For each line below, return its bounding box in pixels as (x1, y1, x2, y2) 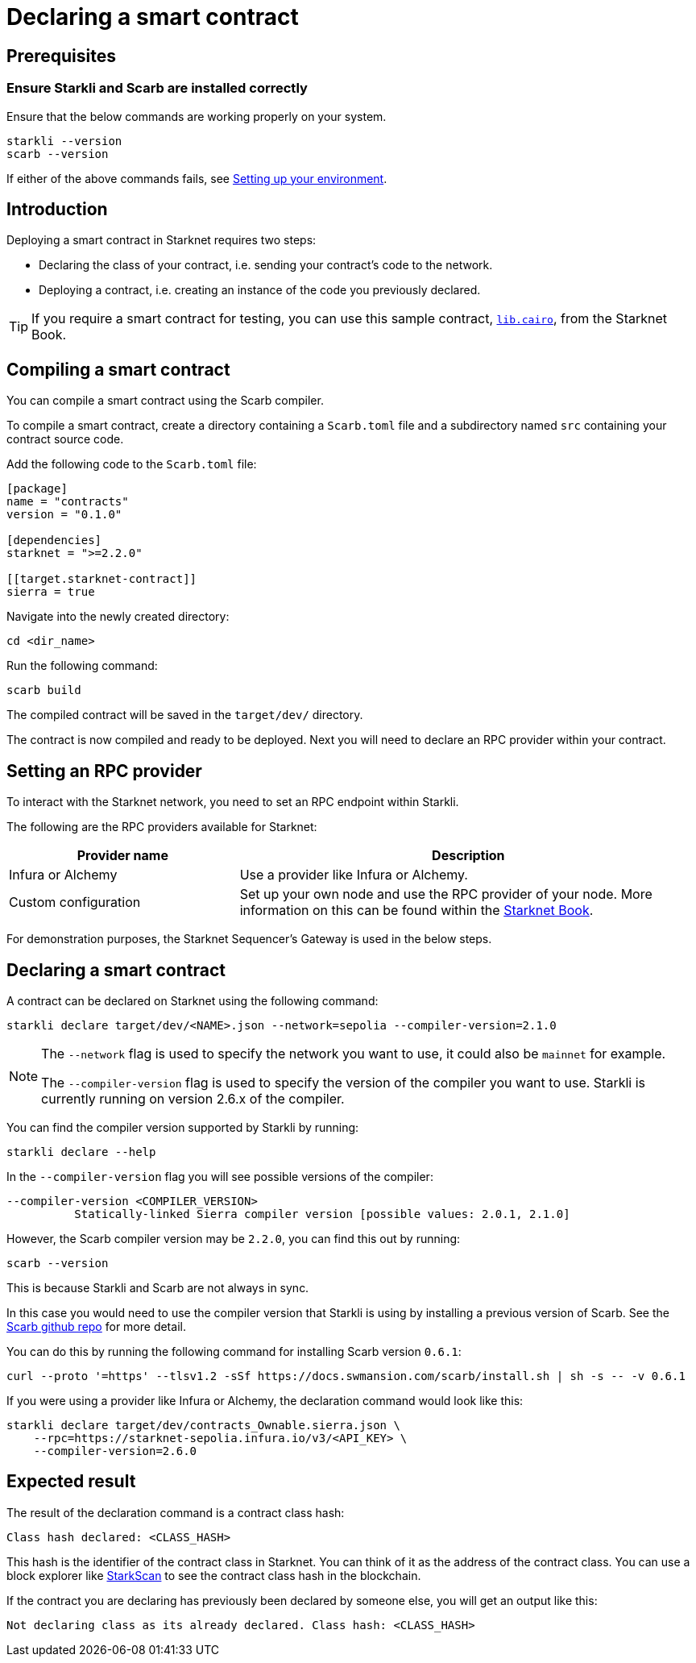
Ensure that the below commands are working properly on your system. (6, 109, 387, 123)
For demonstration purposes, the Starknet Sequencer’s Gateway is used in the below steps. (6, 932, 492, 946)
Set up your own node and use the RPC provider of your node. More (239, 886, 652, 903)
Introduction (6, 198, 108, 219)
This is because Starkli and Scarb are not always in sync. (6, 1280, 309, 1295)
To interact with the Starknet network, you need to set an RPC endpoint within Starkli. (6, 795, 459, 809)
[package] (6, 482, 68, 496)
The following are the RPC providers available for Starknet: (6, 820, 317, 834)
